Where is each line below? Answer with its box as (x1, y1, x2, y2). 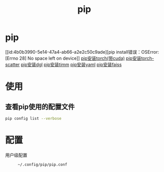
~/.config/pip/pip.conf (18, 162, 68, 167)
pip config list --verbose (5, 116, 62, 121)
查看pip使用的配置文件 (5, 102, 75, 111)
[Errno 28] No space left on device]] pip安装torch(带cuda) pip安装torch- (5, 55, 154, 61)
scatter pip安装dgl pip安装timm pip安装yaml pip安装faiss (5, 61, 122, 67)
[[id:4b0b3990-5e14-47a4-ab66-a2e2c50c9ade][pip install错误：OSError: (5, 49, 159, 55)
